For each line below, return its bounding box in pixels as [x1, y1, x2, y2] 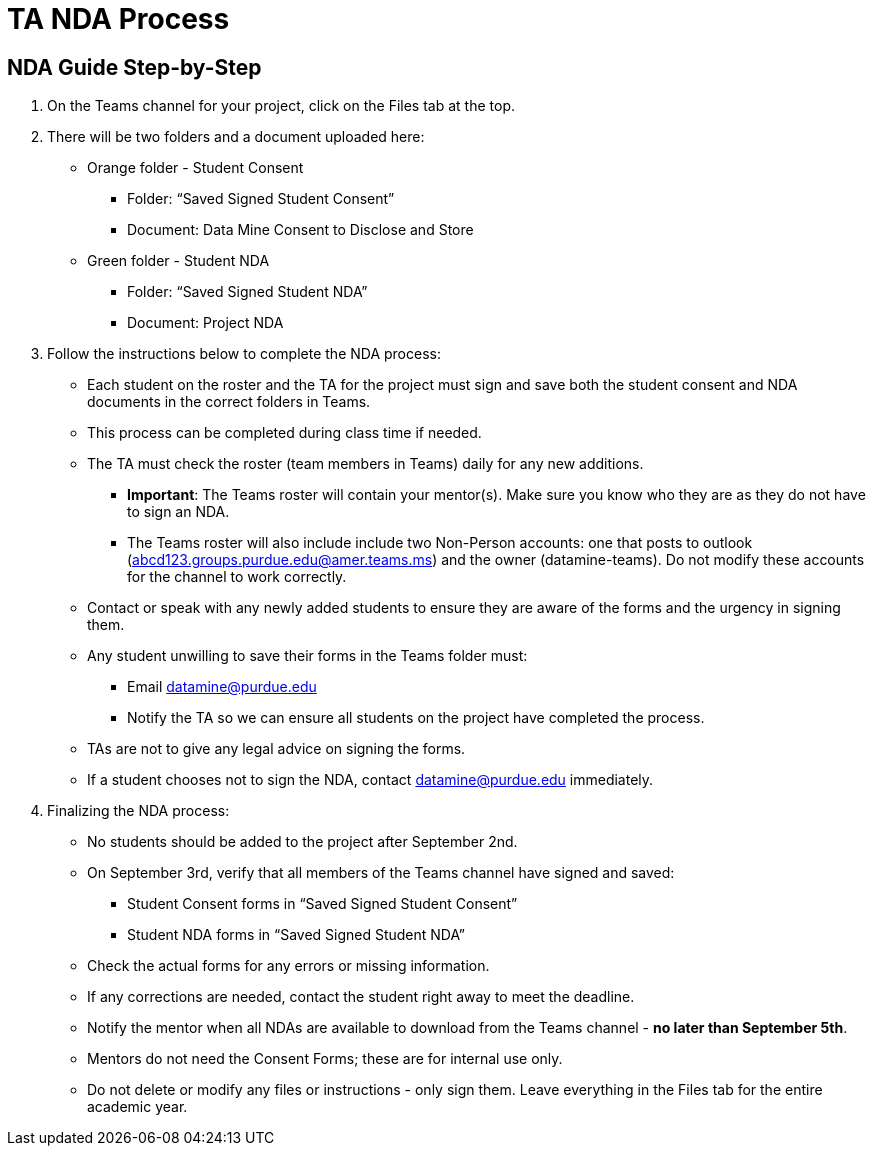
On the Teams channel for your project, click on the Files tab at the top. [47, 97, 515, 115]
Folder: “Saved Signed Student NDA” [127, 283, 368, 301]
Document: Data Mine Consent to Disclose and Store [127, 221, 474, 239]
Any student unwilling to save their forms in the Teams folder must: [87, 647, 528, 665]
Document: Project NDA [127, 314, 284, 332]
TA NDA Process [7, 2, 230, 36]
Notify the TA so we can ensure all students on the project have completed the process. [127, 709, 705, 727]
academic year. [87, 1098, 188, 1116]
